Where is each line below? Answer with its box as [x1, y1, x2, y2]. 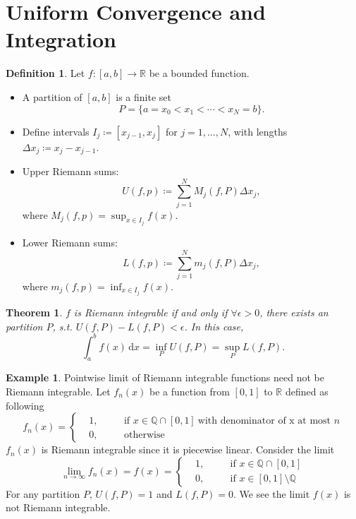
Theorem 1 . [6, 304, 63, 319]
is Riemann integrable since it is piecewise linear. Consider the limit [41, 442, 335, 457]
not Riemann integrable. [6, 500, 111, 515]
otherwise [123, 429, 165, 440]
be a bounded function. [149, 66, 250, 80]
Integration [6, 25, 116, 54]
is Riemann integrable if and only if [73, 304, 228, 319]
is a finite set [116, 89, 171, 104]
